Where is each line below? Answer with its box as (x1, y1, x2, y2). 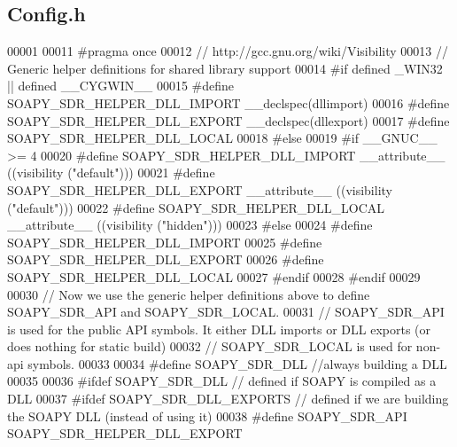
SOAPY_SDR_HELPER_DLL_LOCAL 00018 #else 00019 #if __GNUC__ (7, 129, 438, 147)
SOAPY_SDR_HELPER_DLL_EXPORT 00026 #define (7, 250, 324, 269)
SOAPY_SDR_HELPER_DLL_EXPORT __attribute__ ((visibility (7, 180, 392, 199)
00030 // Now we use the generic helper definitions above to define (7, 285, 370, 303)
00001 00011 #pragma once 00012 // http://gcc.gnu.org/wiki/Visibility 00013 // (7, 42, 448, 60)
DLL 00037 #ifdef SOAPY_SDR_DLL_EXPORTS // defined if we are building (7, 389, 449, 408)
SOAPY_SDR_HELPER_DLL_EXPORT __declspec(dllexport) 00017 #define (7, 111, 450, 129)
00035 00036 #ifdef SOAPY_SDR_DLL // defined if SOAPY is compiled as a (7, 372, 437, 390)
